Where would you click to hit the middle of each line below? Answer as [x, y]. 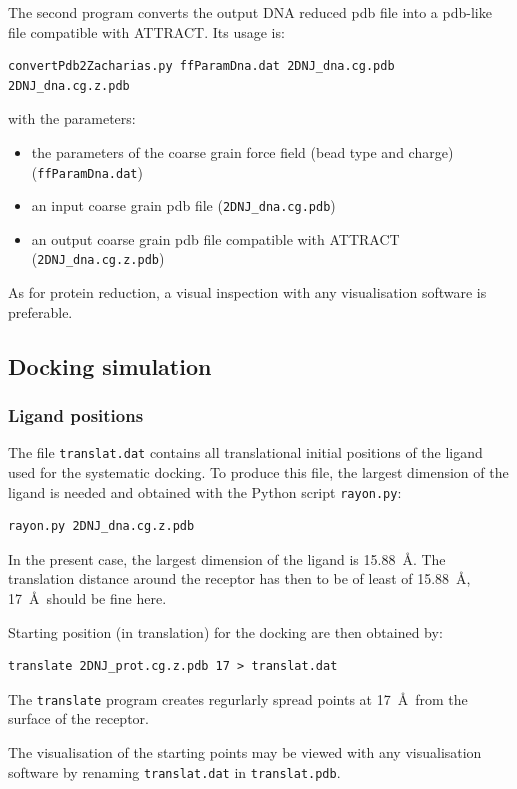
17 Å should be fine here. [87, 598]
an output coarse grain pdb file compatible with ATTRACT [215, 238]
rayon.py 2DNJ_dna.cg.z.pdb [101, 526]
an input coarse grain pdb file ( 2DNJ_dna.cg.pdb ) [183, 205]
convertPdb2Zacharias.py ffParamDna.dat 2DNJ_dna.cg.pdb [201, 66]
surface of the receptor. [78, 718]
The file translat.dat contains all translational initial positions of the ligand [245, 452]
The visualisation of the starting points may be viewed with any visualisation [245, 752]
